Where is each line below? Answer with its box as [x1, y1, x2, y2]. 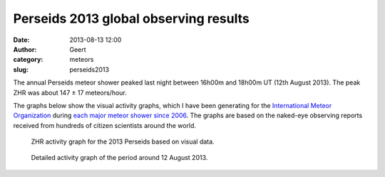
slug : [13, 65, 29, 74]
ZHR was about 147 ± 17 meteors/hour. [13, 88, 128, 97]
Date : [13, 36, 30, 44]
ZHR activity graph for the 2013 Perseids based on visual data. [31, 137, 215, 146]
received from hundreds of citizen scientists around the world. [13, 121, 196, 129]
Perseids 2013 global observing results [13, 11, 250, 26]
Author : [13, 45, 37, 53]
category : [13, 55, 43, 64]
